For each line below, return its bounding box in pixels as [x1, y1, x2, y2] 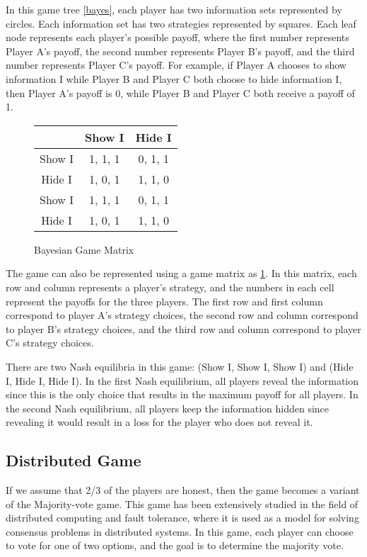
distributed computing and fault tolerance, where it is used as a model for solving [6, 510, 359, 525]
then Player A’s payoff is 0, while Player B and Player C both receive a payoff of [6, 85, 355, 100]
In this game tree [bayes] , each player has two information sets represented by [6, 2, 342, 16]
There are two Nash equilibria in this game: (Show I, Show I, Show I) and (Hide [6, 359, 354, 373]
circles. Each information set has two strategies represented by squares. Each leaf [6, 16, 356, 30]
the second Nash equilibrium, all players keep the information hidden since [6, 400, 330, 415]
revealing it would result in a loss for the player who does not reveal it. [6, 415, 313, 429]
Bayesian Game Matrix [34, 242, 134, 257]
